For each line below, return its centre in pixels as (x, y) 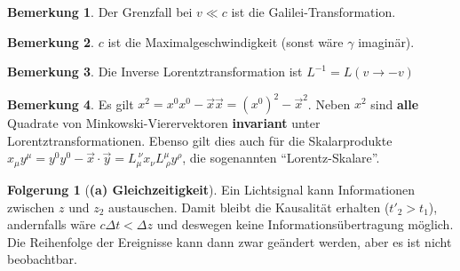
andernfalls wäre (52, 224)
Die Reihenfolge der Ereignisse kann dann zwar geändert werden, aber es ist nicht (230, 241)
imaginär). (386, 41)
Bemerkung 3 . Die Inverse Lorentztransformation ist (155, 72)
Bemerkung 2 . (51, 41)
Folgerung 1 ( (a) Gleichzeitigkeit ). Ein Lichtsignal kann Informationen (211, 189)
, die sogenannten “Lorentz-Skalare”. (281, 158)
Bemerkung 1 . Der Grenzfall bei (100, 12)
